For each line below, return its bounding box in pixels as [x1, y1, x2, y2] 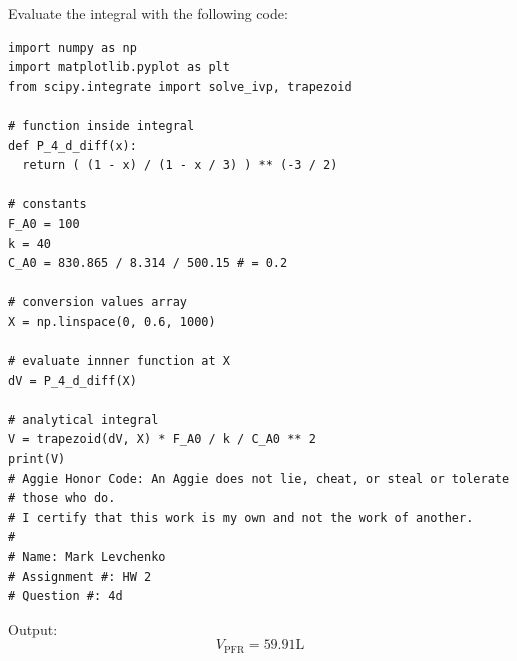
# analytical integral [8, 412, 159, 427]
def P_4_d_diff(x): [8, 138, 137, 153]
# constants [8, 197, 87, 212]
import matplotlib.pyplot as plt [8, 60, 230, 75]
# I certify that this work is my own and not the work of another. [8, 510, 474, 525]
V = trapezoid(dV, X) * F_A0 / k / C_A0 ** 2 [8, 432, 316, 447]
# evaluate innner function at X [8, 354, 230, 369]
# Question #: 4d [8, 589, 123, 604]
